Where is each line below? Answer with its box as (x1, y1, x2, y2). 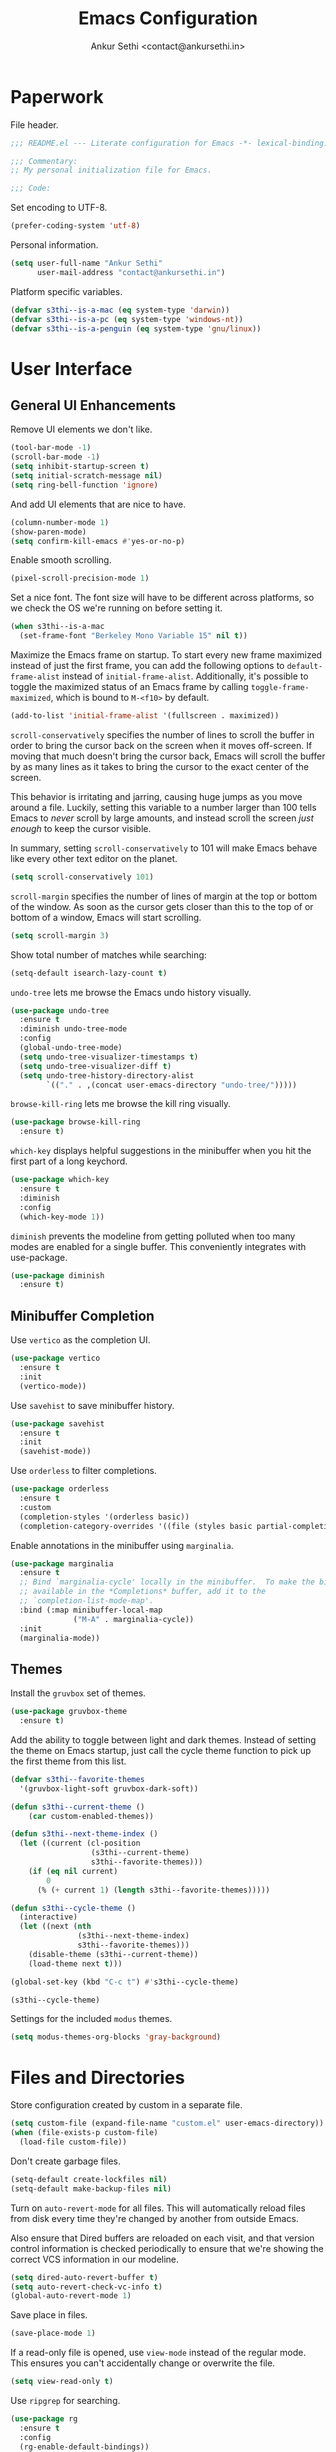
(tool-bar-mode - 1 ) (10, 443, 92, 453)
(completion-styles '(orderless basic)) (19, 1512, 190, 1522)
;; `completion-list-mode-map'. (19, 1596, 155, 1606)
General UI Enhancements (10, 397, 177, 414)
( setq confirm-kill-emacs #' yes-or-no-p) (10, 536, 186, 546)
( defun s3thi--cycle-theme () (10, 1903, 137, 1913)
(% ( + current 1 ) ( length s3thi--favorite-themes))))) (36, 1885, 271, 1895)
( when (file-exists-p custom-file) (10, 2128, 159, 2138)
